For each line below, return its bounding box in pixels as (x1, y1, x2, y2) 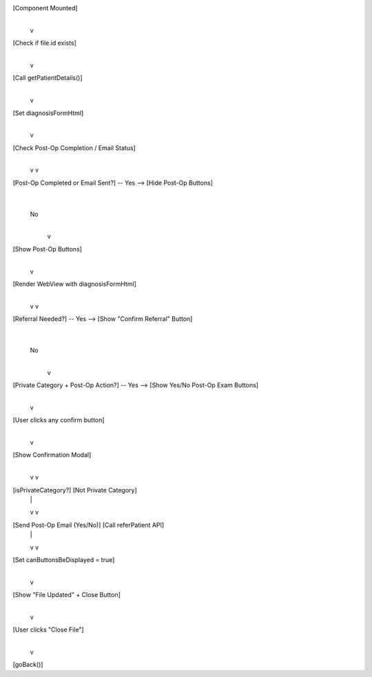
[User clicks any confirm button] (12, 416, 105, 424)
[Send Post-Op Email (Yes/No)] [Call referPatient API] (12, 521, 165, 529)
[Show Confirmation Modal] (12, 451, 92, 459)
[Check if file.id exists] (12, 39, 77, 48)
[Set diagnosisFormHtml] (12, 109, 84, 117)
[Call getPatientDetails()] (12, 74, 83, 82)
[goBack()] (12, 660, 43, 669)
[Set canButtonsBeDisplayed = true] (12, 555, 115, 564)
